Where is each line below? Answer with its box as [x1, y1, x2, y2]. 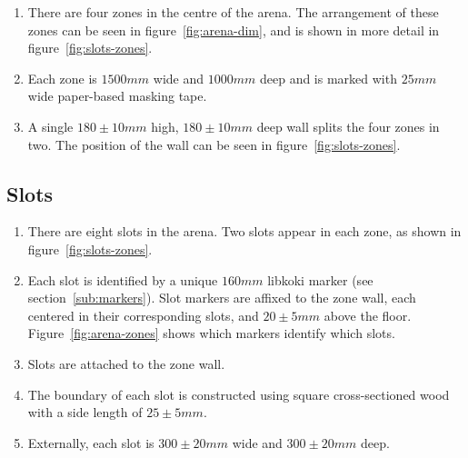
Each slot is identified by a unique [27, 270, 218, 289]
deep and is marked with [259, 68, 397, 87]
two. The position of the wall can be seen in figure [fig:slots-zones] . [27, 134, 401, 154]
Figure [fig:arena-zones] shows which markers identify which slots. [27, 324, 395, 343]
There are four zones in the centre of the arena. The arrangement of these [27, 3, 439, 21]
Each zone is [27, 68, 97, 87]
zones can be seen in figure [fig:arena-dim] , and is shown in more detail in [27, 20, 440, 39]
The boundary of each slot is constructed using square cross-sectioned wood [27, 384, 450, 403]
